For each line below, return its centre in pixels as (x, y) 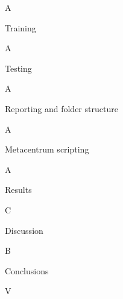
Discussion (24, 230)
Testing (18, 68)
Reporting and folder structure (61, 108)
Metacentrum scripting (47, 149)
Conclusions (27, 270)
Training (20, 27)
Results (18, 190)
